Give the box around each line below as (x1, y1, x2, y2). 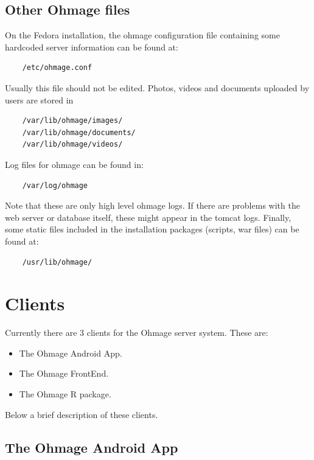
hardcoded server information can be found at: (5, 40, 178, 53)
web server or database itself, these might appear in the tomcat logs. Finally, (5, 211, 291, 223)
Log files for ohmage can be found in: (5, 158, 144, 170)
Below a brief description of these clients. (5, 408, 158, 420)
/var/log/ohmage (22, 181, 88, 190)
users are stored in (5, 93, 74, 106)
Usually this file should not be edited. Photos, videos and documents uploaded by (5, 81, 310, 94)
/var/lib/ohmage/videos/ (22, 140, 123, 149)
